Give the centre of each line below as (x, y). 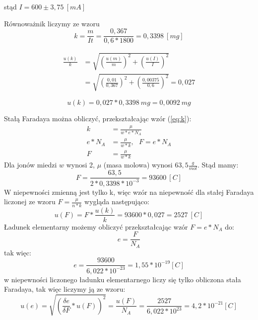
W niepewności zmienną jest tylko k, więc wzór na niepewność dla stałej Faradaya (129, 192)
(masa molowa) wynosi (138, 165)
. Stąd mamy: (218, 165)
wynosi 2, (80, 165)
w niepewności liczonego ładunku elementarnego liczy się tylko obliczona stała (123, 279)
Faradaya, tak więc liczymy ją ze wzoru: (65, 289)
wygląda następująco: (117, 201)
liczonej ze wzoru (30, 201)
